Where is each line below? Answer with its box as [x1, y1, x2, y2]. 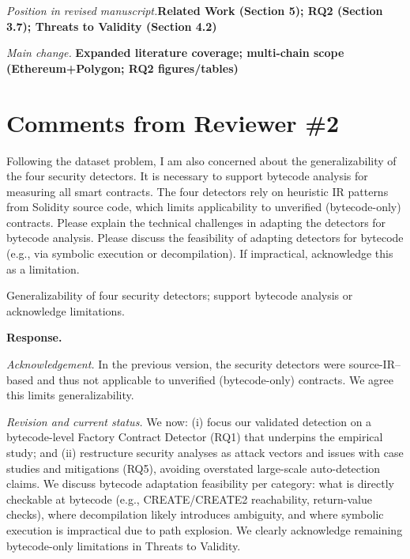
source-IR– [348, 356, 401, 372]
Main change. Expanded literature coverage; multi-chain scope [6, 44, 344, 61]
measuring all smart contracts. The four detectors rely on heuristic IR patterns [6, 183, 389, 199]
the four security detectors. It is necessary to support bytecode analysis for [6, 168, 368, 184]
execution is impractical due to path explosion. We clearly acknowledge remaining [6, 521, 403, 538]
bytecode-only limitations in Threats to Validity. [6, 537, 241, 553]
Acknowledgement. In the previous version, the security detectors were [6, 356, 346, 372]
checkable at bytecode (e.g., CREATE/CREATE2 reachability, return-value [6, 490, 372, 507]
